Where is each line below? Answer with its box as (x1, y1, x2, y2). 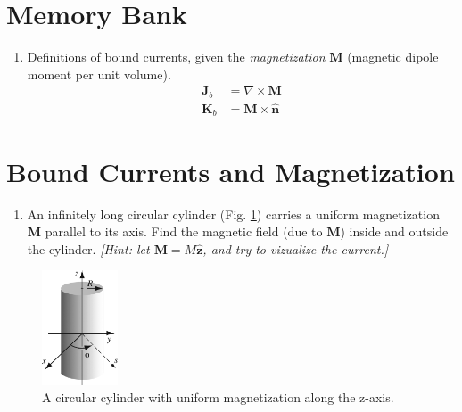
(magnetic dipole (347, 47, 439, 66)
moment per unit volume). (27, 64, 171, 83)
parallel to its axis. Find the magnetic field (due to (45, 222, 323, 241)
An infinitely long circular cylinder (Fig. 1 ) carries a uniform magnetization (27, 204, 440, 223)
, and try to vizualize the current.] (202, 239, 389, 258)
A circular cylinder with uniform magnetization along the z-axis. (42, 388, 394, 407)
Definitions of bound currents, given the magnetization (27, 47, 326, 66)
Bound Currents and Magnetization (6, 152, 455, 189)
